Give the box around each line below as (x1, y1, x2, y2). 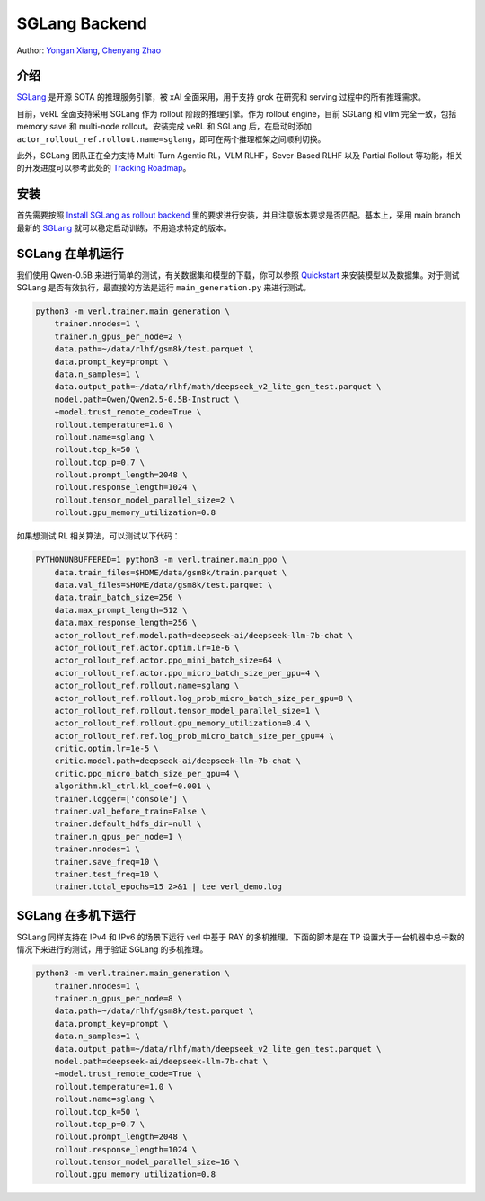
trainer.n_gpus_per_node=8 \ (54, 993, 183, 1004)
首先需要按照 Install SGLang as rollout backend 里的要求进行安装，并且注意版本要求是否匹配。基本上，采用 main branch (16, 209, 461, 220)
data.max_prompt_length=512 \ (54, 605, 188, 615)
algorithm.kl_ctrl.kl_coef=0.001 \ (54, 781, 211, 791)
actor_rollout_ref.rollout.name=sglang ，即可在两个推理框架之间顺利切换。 (16, 133, 326, 144)
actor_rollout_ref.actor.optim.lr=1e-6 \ (54, 643, 240, 653)
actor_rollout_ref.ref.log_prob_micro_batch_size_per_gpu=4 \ (54, 731, 334, 741)
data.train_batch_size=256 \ (54, 592, 183, 602)
